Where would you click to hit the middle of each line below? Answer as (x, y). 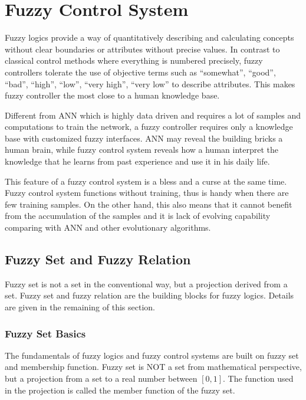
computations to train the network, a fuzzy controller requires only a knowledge (149, 127)
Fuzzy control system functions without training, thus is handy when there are (147, 193)
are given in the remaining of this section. (80, 307)
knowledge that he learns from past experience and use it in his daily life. (137, 161)
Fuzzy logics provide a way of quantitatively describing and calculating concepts (149, 37)
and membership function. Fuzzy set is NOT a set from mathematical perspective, (153, 367)
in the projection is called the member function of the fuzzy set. (120, 390)
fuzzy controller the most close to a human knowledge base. (112, 95)
